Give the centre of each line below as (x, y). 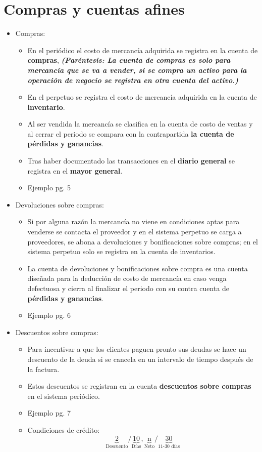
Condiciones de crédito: (64, 429)
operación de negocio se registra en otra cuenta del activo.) (133, 80)
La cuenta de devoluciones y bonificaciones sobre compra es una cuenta (138, 268)
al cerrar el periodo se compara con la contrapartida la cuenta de (131, 133)
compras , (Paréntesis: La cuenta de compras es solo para (129, 60)
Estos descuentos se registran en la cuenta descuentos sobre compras (139, 386)
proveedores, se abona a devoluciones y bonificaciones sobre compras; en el (143, 241)
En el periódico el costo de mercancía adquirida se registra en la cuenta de (143, 50)
